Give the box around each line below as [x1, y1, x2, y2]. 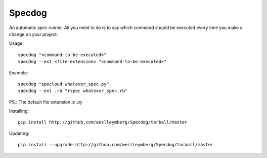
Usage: [9, 40, 24, 46]
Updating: [9, 130, 30, 136]
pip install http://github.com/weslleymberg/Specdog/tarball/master [18, 120, 187, 125]
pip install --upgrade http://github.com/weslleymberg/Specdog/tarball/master [18, 142, 214, 148]
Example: [9, 69, 28, 76]
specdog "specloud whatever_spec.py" [18, 81, 110, 87]
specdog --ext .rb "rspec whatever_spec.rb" [18, 88, 128, 94]
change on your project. [9, 31, 58, 37]
